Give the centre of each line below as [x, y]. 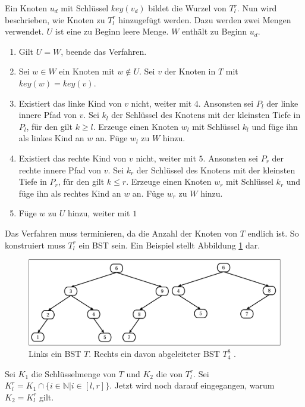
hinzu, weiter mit [99, 213]
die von [169, 373]
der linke [282, 103]
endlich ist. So [273, 233]
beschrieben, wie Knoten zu [55, 19]
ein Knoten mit [87, 71]
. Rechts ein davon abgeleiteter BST [154, 354]
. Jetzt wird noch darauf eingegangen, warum [192, 385]
